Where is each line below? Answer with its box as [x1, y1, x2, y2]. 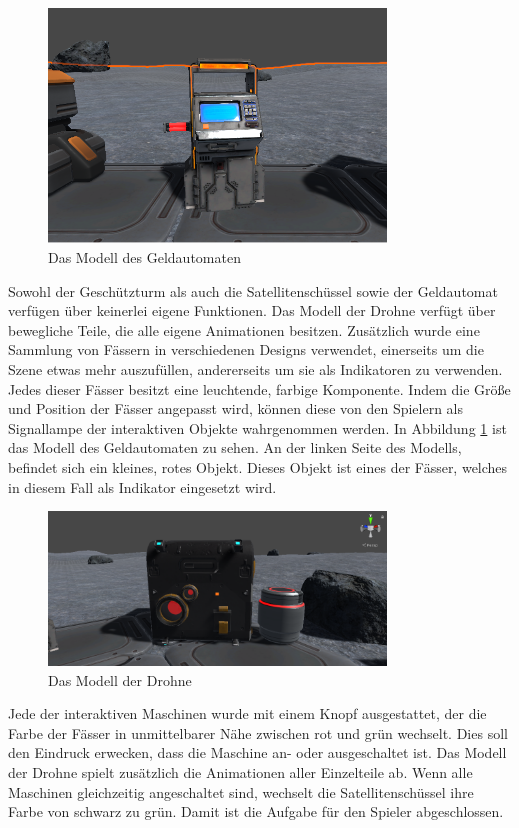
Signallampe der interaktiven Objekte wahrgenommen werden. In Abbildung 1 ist [8, 417, 507, 438]
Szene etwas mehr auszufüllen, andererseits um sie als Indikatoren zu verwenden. [8, 358, 503, 379]
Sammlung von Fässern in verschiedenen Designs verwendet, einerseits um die [8, 339, 484, 360]
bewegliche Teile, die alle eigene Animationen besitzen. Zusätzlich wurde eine [8, 319, 480, 340]
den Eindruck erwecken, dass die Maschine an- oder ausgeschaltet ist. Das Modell [8, 742, 507, 763]
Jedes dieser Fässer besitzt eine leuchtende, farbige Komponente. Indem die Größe [8, 378, 511, 399]
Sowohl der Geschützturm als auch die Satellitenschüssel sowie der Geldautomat [8, 280, 498, 301]
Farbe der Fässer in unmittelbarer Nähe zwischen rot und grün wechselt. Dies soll [8, 722, 508, 743]
